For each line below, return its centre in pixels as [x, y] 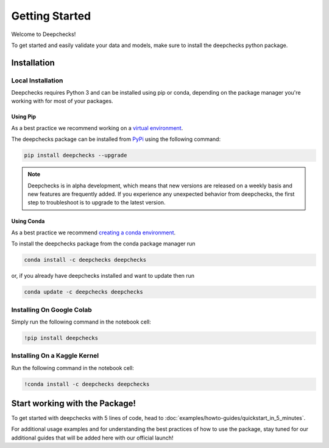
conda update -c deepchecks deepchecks [83, 292]
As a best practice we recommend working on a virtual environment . [97, 128]
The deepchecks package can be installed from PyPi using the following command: [116, 139]
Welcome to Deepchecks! [44, 34]
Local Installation [37, 81]
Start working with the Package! [74, 403]
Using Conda [28, 221]
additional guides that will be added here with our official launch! [92, 438]
